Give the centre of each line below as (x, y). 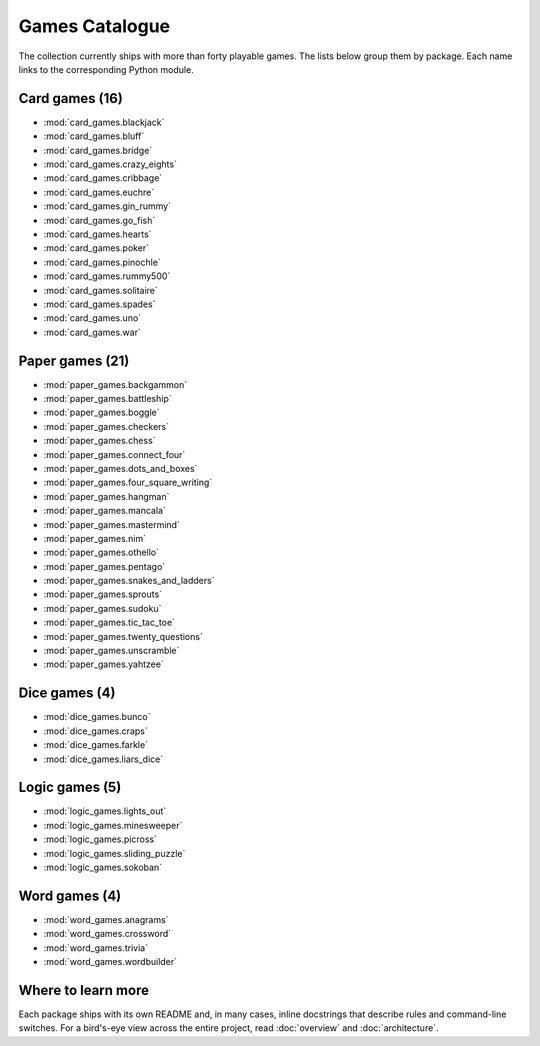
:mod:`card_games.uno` (92, 318)
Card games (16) (71, 98)
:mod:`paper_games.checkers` (106, 426)
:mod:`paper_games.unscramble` (111, 651)
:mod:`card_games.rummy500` (107, 276)
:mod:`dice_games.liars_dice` (103, 759)
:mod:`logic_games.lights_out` (105, 811)
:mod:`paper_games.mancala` (105, 511)
